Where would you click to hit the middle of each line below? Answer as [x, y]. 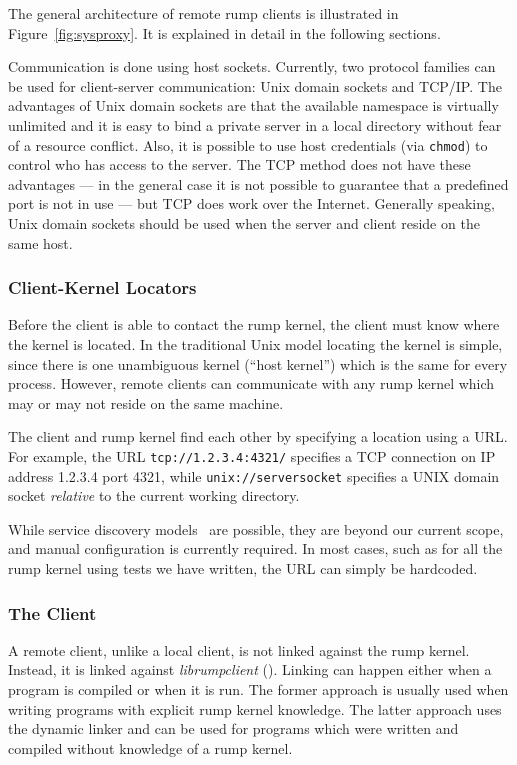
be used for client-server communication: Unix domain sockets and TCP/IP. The [255, 85]
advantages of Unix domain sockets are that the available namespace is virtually [253, 105]
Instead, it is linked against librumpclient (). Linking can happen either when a [250, 669]
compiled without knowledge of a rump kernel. [150, 747]
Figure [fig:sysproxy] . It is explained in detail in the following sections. [224, 32]
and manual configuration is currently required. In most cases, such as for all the [255, 548]
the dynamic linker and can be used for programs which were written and [233, 728]
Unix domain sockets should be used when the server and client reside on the [244, 223]
